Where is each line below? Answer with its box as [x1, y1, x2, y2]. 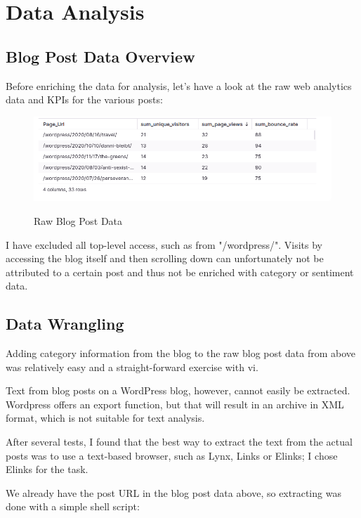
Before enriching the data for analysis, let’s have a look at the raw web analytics [6, 78, 352, 93]
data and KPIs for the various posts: [6, 92, 163, 107]
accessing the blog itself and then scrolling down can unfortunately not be [6, 251, 324, 266]
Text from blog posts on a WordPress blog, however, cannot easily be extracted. [6, 383, 350, 398]
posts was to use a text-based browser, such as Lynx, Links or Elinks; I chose [6, 448, 338, 462]
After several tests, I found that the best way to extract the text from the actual [6, 434, 353, 449]
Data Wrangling [6, 313, 124, 335]
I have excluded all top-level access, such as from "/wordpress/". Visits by [6, 237, 322, 252]
